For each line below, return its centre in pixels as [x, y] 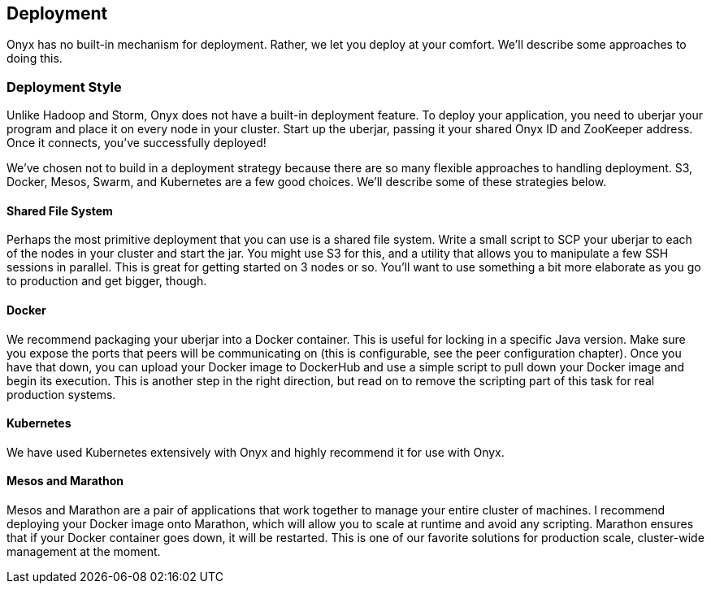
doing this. [35, 59]
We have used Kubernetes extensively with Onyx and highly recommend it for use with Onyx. [256, 452]
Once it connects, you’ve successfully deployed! [137, 143]
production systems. [61, 394]
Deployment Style [64, 87]
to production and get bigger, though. [107, 281]
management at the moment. [84, 552]
